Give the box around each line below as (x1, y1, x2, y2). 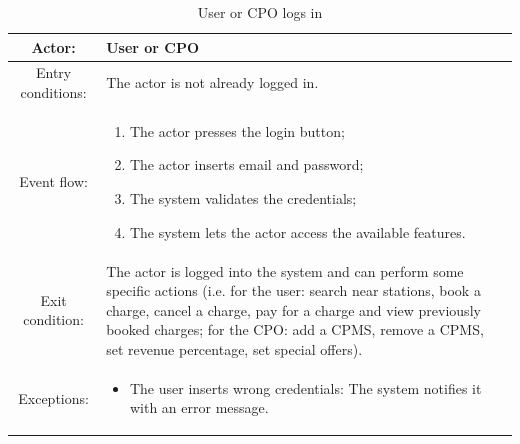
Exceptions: (18, 387, 89, 408)
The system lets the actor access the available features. (129, 221, 466, 242)
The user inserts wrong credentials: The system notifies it (129, 377, 482, 398)
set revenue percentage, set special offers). (106, 338, 363, 359)
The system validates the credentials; (129, 188, 357, 209)
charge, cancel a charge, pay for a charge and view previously (106, 299, 481, 320)
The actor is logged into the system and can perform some (106, 260, 464, 281)
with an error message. (129, 397, 269, 418)
